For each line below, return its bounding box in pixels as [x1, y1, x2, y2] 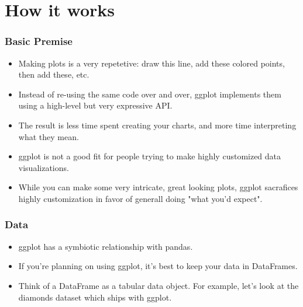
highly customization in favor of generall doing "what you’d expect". [18, 192, 263, 204]
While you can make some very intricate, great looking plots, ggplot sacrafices [18, 181, 298, 193]
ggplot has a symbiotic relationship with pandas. [18, 240, 193, 252]
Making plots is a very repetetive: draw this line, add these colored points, [18, 57, 285, 69]
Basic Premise [5, 34, 73, 48]
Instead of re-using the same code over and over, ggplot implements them [18, 88, 281, 100]
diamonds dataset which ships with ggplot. [18, 291, 172, 303]
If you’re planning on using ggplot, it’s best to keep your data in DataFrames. [18, 260, 298, 272]
